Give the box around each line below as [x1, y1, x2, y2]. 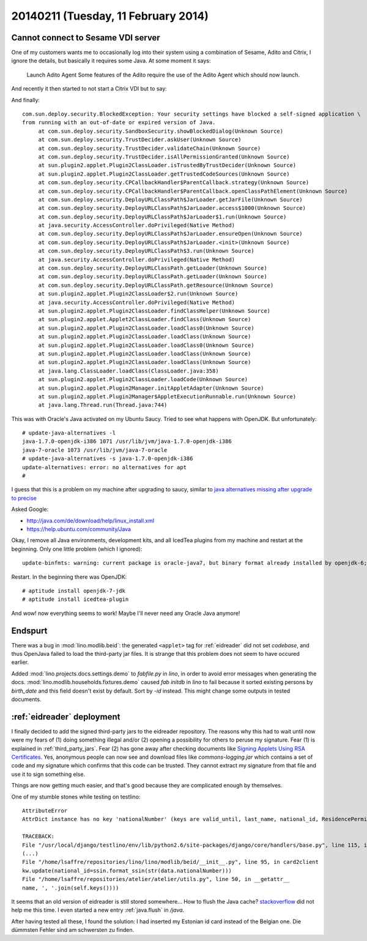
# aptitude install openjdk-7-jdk [22, 587, 125, 594]
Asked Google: [11, 505, 49, 513]
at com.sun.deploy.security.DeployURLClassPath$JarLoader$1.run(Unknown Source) [38, 213, 287, 220]
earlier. [11, 658, 29, 666]
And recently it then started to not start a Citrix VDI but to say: [11, 85, 168, 92]
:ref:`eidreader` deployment [11, 712, 120, 722]
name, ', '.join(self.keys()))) [22, 884, 119, 891]
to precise [11, 494, 37, 502]
